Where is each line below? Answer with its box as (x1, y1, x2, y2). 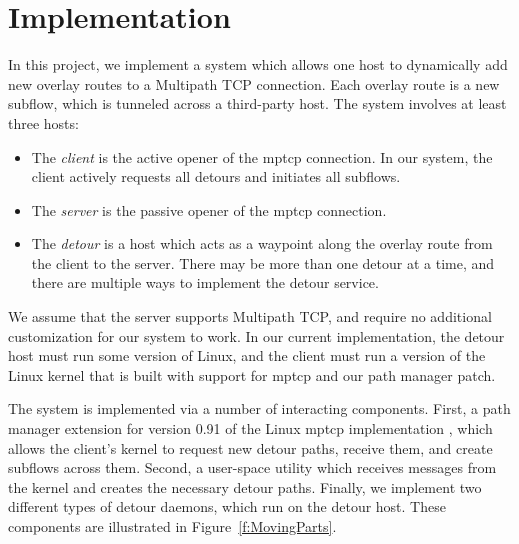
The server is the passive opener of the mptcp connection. (31, 199, 387, 220)
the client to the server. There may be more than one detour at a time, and (31, 252, 495, 273)
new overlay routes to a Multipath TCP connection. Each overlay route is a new (8, 73, 500, 94)
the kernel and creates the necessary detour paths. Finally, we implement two (8, 476, 482, 497)
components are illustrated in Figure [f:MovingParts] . (8, 516, 337, 536)
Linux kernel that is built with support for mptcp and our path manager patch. (8, 364, 496, 385)
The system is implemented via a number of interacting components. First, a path (8, 398, 511, 419)
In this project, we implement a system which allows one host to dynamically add (8, 54, 508, 75)
